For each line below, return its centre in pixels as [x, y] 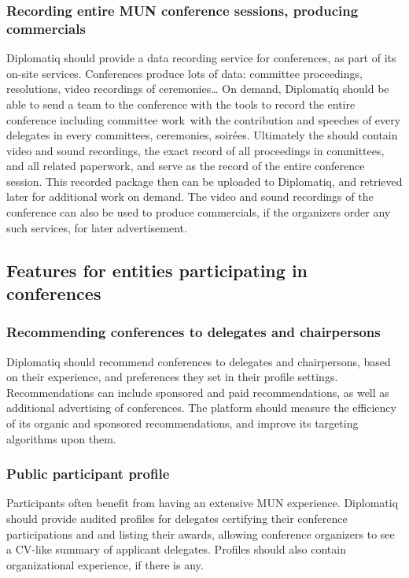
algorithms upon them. [61, 438]
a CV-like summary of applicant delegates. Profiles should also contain [176, 549]
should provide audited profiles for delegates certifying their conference [177, 519]
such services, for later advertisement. [97, 227]
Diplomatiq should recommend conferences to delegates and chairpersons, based [199, 361]
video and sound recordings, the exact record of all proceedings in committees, [195, 150]
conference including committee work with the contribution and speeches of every [204, 119]
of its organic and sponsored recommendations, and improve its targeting [182, 423]
